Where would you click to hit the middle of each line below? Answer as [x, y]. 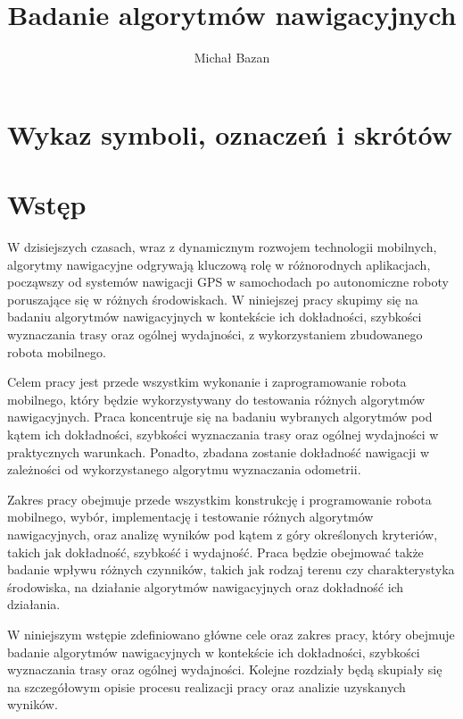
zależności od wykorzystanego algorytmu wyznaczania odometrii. [184, 469]
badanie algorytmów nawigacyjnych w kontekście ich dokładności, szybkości [214, 652]
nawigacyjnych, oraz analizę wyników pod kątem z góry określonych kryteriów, [223, 534]
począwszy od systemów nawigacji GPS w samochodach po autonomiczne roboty [228, 282]
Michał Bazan [232, 58]
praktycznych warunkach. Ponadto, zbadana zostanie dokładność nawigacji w [218, 451]
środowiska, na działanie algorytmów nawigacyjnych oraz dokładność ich [206, 586]
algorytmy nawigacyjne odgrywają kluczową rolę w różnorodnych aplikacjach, [219, 264]
